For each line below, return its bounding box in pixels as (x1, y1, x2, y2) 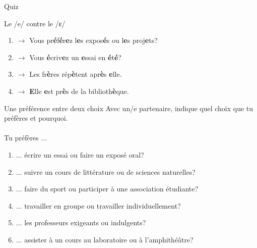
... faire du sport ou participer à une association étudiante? (16, 183, 199, 194)
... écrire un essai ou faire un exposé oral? (16, 149, 144, 160)
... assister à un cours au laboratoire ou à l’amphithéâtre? (16, 234, 194, 244)
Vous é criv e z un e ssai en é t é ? (29, 52, 121, 62)
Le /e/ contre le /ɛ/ (4, 18, 66, 28)
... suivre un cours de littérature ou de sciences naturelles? (16, 166, 196, 177)
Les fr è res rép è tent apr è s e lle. (29, 69, 122, 79)
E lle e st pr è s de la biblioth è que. (29, 85, 129, 96)
